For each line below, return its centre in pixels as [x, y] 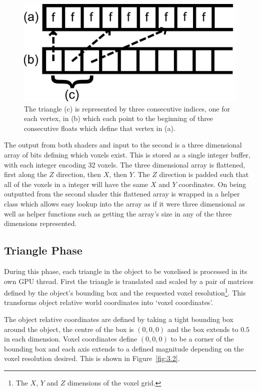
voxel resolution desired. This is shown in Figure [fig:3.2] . [92, 358]
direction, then [79, 174]
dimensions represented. [40, 223]
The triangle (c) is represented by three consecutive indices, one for [127, 108]
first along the [25, 174]
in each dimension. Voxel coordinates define [71, 339]
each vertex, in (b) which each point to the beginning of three [119, 118]
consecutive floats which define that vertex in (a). [100, 128]
